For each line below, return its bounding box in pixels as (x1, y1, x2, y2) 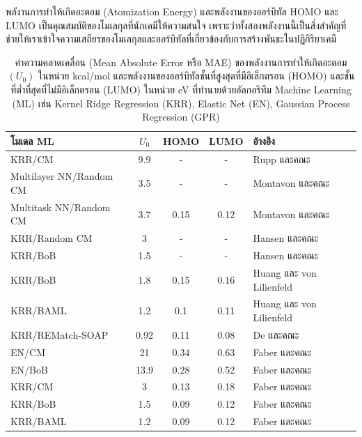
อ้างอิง (253, 133, 275, 148)
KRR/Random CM (10, 231, 93, 245)
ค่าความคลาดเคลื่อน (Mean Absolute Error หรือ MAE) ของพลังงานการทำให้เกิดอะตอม (15, 54, 347, 69)
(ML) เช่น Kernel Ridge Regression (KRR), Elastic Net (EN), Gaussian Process (12, 95, 350, 110)
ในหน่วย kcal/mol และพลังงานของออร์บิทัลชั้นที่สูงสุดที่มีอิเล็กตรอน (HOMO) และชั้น (38, 68, 355, 83)
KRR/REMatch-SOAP (10, 327, 109, 342)
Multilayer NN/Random (10, 169, 113, 183)
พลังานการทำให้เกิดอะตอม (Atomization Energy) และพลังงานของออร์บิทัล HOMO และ (6, 4, 339, 18)
